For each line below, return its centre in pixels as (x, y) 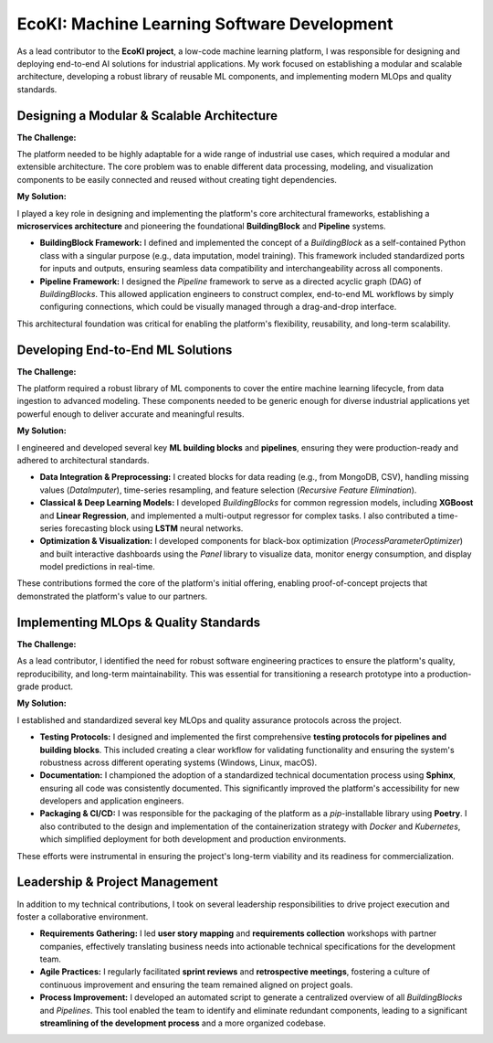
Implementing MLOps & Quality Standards (139, 622)
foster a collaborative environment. (83, 916)
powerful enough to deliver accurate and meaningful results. (131, 414)
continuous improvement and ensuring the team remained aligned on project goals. (196, 984)
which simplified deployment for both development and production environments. (193, 839)
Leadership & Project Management (117, 882)
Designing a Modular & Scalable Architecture (147, 116)
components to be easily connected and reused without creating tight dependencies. (177, 179)
